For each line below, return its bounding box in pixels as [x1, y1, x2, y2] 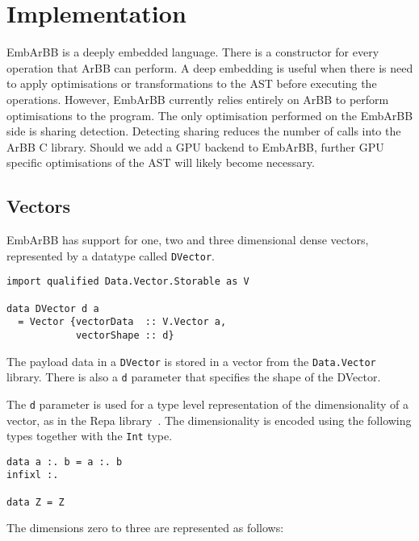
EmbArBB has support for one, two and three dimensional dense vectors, [6, 231, 369, 248]
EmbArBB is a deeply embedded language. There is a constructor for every [6, 44, 379, 60]
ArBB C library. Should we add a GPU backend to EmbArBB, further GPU [6, 138, 384, 155]
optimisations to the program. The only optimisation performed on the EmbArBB [6, 106, 413, 123]
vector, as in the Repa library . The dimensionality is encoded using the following [6, 411, 412, 428]
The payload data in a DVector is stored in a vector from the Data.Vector [6, 352, 376, 369]
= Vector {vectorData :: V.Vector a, [18, 316, 227, 328]
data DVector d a [6, 302, 99, 314]
